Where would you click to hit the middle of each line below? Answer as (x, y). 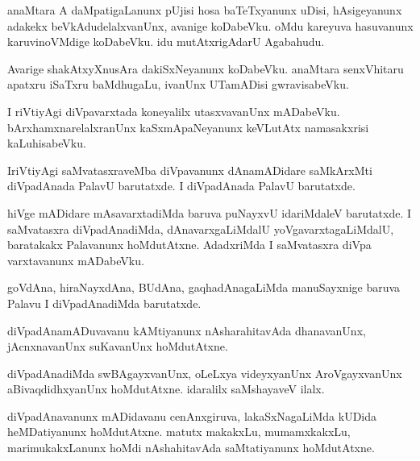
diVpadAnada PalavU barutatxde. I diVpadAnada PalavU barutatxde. (181, 186)
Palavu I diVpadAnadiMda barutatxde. (104, 303)
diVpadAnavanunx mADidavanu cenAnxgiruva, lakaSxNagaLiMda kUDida (192, 415)
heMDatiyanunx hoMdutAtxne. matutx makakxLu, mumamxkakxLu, (179, 432)
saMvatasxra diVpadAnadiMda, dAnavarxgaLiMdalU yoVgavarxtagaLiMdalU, (201, 228)
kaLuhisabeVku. (47, 143)
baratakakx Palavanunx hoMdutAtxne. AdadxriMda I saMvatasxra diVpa (189, 245)
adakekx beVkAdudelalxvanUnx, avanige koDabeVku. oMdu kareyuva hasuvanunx (210, 25)
